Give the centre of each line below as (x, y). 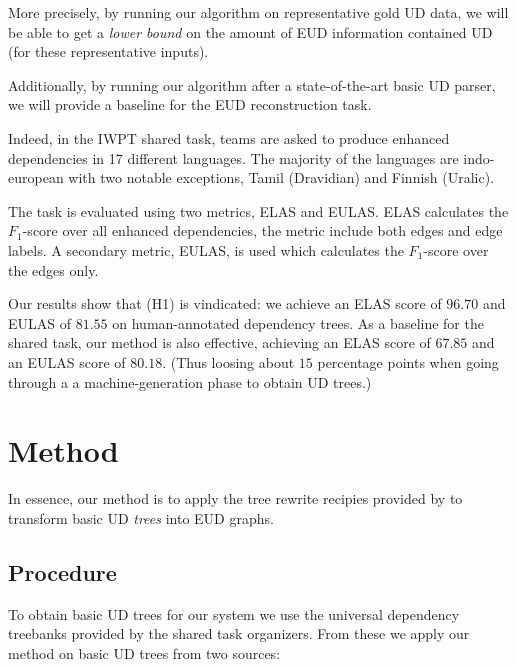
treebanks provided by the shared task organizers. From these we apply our (239, 633)
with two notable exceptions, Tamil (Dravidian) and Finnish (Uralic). (281, 177)
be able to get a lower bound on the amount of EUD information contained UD (250, 31)
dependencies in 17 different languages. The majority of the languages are (233, 157)
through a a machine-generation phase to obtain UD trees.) (190, 381)
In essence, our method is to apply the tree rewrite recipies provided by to (235, 498)
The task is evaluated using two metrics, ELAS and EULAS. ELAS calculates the (258, 210)
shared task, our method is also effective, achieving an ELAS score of (219, 342)
